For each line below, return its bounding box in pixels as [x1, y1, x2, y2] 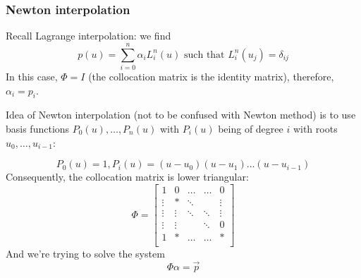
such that [183, 49, 225, 60]
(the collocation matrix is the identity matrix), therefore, [88, 68, 334, 83]
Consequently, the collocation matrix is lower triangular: [6, 169, 249, 184]
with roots [293, 121, 338, 135]
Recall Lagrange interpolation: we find [6, 28, 171, 43]
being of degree [218, 121, 283, 135]
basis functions [6, 121, 70, 135]
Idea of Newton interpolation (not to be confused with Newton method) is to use [6, 107, 356, 122]
